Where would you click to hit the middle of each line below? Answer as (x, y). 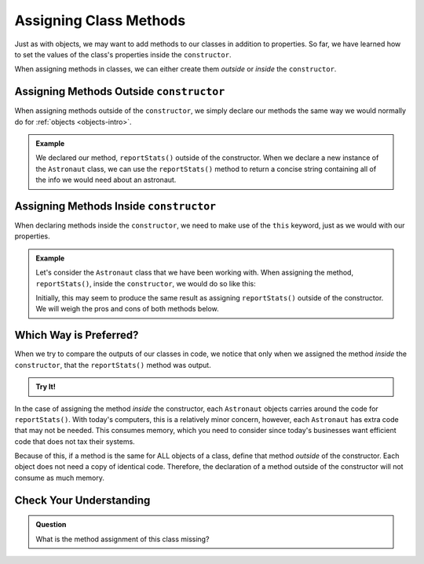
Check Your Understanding (82, 500)
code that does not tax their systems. (75, 441)
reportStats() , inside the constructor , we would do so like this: (146, 283)
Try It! (46, 387)
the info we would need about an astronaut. (106, 180)
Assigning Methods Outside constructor (120, 91)
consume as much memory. (60, 478)
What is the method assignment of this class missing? (122, 539)
